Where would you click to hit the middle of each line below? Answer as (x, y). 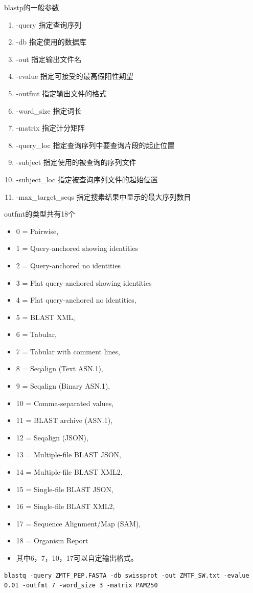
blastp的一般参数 (32, 7)
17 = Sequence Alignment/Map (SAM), (78, 523)
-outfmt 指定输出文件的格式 (61, 93)
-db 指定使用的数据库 (51, 42)
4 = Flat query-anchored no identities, (76, 300)
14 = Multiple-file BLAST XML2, (69, 472)
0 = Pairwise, (37, 231)
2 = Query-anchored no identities (68, 265)
